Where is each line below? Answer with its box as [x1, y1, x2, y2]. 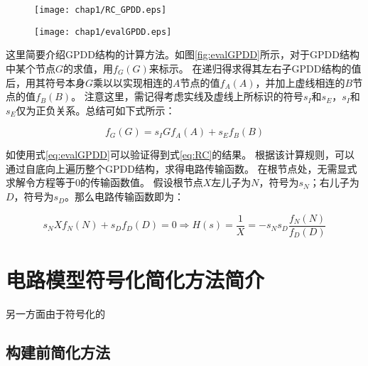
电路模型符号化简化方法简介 [6, 264, 265, 294]
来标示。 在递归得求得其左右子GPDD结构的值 [148, 60, 362, 75]
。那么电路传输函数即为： [65, 189, 185, 204]
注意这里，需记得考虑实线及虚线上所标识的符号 [84, 89, 303, 104]
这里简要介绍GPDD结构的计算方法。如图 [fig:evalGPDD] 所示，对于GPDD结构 [6, 47, 359, 62]
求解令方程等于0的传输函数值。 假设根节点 [6, 175, 203, 190]
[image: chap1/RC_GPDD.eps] [34, 5, 167, 15]
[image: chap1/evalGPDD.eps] [34, 26, 172, 37]
